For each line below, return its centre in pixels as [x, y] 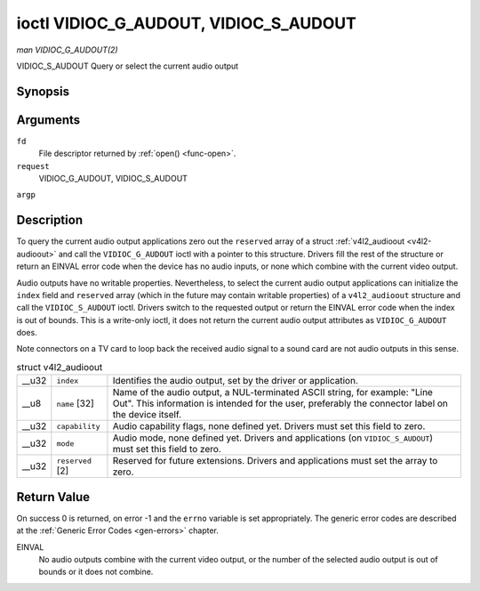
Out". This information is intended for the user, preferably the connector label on [280, 403]
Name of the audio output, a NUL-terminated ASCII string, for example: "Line [272, 393]
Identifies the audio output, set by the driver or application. [236, 381]
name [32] [76, 403]
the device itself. [147, 415]
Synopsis [43, 91]
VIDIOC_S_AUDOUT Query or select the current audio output [128, 66]
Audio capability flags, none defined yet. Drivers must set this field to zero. [269, 426]
